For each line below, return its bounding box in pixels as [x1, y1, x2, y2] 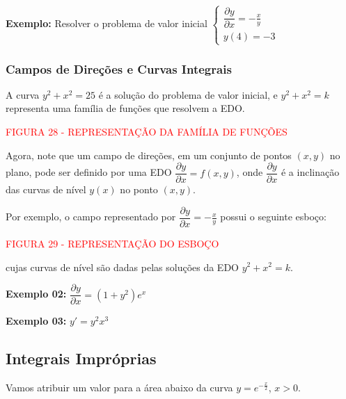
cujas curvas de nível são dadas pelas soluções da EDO [6, 259, 239, 274]
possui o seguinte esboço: [220, 209, 327, 224]
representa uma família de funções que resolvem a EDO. [6, 101, 245, 115]
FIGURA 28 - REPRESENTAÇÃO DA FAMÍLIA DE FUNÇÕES [6, 124, 288, 139]
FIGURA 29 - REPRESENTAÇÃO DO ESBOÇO [6, 236, 219, 250]
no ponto [120, 182, 158, 197]
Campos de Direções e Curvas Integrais [6, 60, 232, 77]
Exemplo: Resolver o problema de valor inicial [6, 16, 207, 31]
